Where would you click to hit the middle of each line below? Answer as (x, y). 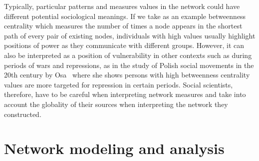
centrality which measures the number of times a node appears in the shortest (123, 26)
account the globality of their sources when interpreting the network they (116, 104)
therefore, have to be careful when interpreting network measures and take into (125, 94)
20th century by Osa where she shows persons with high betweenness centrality (127, 75)
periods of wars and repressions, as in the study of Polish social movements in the (129, 65)
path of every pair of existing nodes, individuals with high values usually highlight (130, 35)
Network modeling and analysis (114, 148)
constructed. (23, 114)
